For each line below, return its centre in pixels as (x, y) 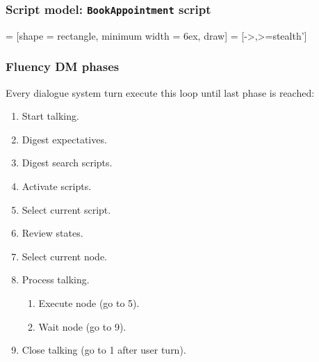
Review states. (52, 233)
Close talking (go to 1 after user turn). (104, 350)
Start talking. (50, 116)
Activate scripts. (57, 186)
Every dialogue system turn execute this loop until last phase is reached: (160, 92)
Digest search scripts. (67, 163)
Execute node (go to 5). (89, 302)
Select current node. (64, 256)
